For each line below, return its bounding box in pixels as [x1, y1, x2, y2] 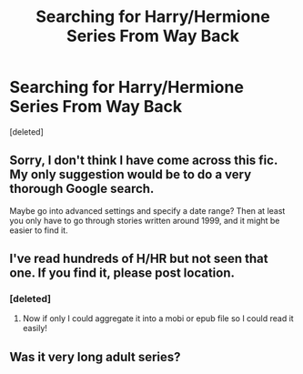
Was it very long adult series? [9, 349, 181, 365]
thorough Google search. [9, 181, 155, 197]
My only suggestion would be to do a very [9, 167, 252, 183]
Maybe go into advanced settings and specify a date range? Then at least [9, 205, 286, 216]
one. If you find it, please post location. [9, 266, 235, 281]
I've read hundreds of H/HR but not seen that [9, 251, 268, 267]
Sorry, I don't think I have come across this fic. [9, 153, 278, 168]
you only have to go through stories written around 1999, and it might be [9, 215, 280, 226]
